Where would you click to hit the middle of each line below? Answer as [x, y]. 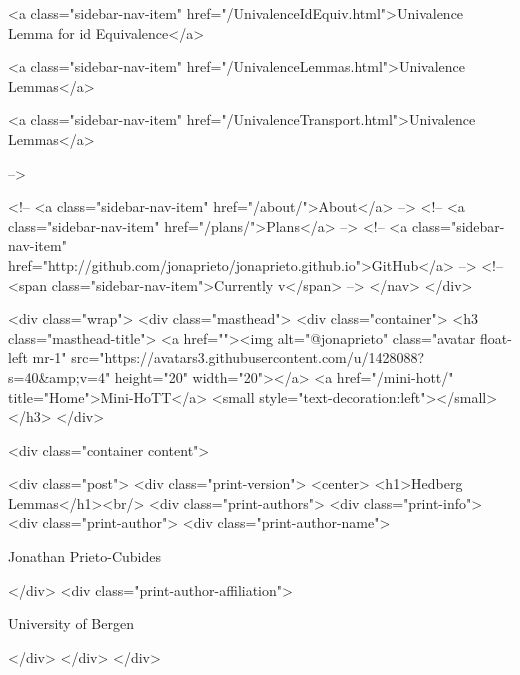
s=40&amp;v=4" [59, 376]
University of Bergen [71, 623]
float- [495, 337]
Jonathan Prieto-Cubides [84, 556]
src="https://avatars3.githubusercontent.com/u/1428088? [248, 357]
